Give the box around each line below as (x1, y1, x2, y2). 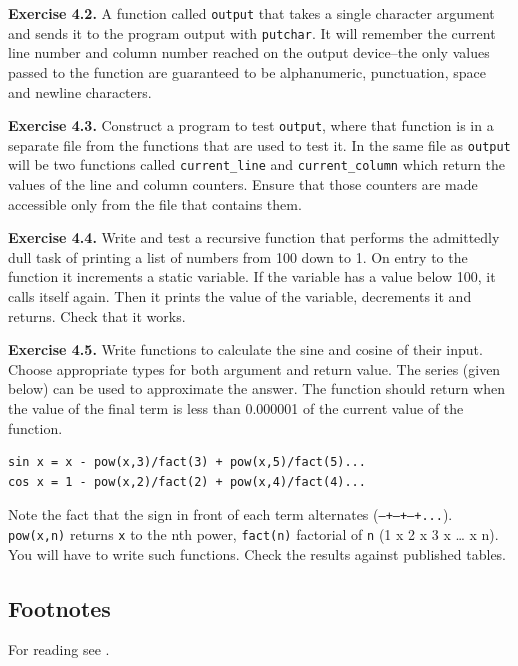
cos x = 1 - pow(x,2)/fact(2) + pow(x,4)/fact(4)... (8, 474, 366, 489)
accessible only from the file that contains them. (8, 193, 302, 214)
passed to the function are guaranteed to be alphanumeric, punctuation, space (8, 61, 486, 82)
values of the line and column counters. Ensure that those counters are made (8, 174, 478, 195)
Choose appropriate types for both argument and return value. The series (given (8, 358, 501, 379)
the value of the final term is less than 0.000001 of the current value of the (8, 398, 464, 418)
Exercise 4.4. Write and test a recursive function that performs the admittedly (8, 227, 500, 248)
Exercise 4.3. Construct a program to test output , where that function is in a (8, 115, 494, 136)
